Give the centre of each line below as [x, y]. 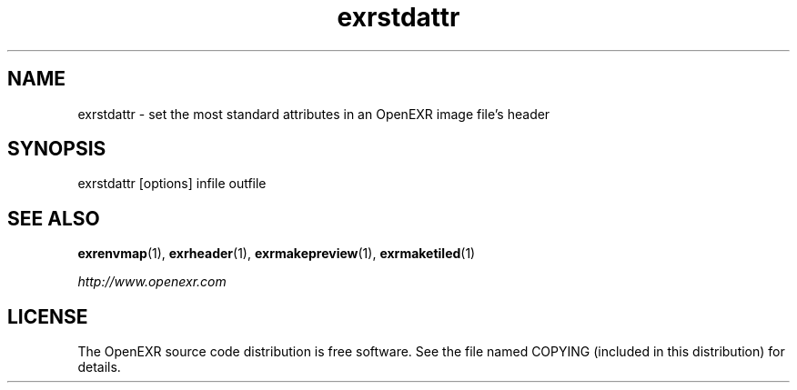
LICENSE [48, 316]
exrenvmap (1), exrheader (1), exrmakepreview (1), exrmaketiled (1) [277, 254]
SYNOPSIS [57, 149]
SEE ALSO [54, 218]
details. [99, 367]
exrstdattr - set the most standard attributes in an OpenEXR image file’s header [314, 114]
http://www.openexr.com [152, 282]
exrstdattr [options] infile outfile [172, 184]
